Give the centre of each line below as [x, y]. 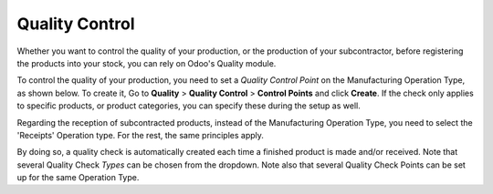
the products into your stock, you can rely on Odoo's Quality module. [147, 63]
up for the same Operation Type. [78, 178]
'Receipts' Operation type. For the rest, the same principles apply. [141, 135]
